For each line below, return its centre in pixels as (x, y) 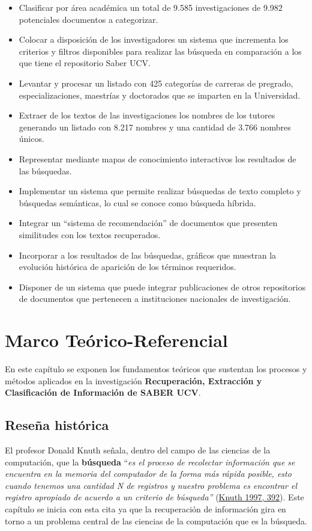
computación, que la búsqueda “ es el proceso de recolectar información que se (150, 462)
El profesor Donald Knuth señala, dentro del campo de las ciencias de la (138, 450)
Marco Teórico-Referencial (116, 340)
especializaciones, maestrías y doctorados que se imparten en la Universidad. (160, 95)
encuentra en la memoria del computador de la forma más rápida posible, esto (148, 474)
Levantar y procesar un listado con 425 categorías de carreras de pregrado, (156, 83)
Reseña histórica (57, 425)
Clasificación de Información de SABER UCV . (103, 392)
